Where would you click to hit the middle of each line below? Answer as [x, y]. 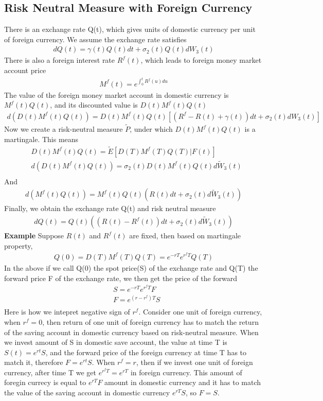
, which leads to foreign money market [201, 60]
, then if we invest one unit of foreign [194, 362]
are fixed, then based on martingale [185, 236]
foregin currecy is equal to [45, 382]
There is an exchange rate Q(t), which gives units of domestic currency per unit [130, 29]
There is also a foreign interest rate [60, 60]
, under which [151, 129]
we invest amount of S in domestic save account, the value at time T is [116, 342]
